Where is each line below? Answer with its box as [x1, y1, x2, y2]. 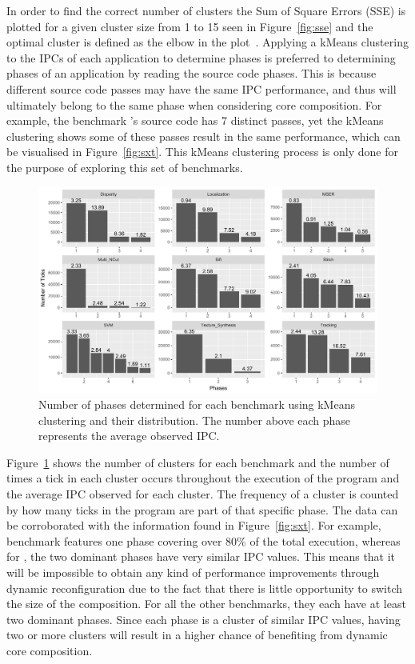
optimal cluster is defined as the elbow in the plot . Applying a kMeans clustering [6, 34, 409, 50]
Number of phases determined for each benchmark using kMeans [38, 396, 355, 413]
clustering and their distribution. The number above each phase [38, 411, 351, 428]
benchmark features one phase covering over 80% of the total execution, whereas [6, 532, 401, 549]
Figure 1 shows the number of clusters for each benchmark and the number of [6, 454, 389, 470]
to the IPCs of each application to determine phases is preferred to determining [6, 49, 396, 66]
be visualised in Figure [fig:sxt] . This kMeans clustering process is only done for [6, 143, 398, 160]
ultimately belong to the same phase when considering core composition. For [6, 96, 382, 113]
